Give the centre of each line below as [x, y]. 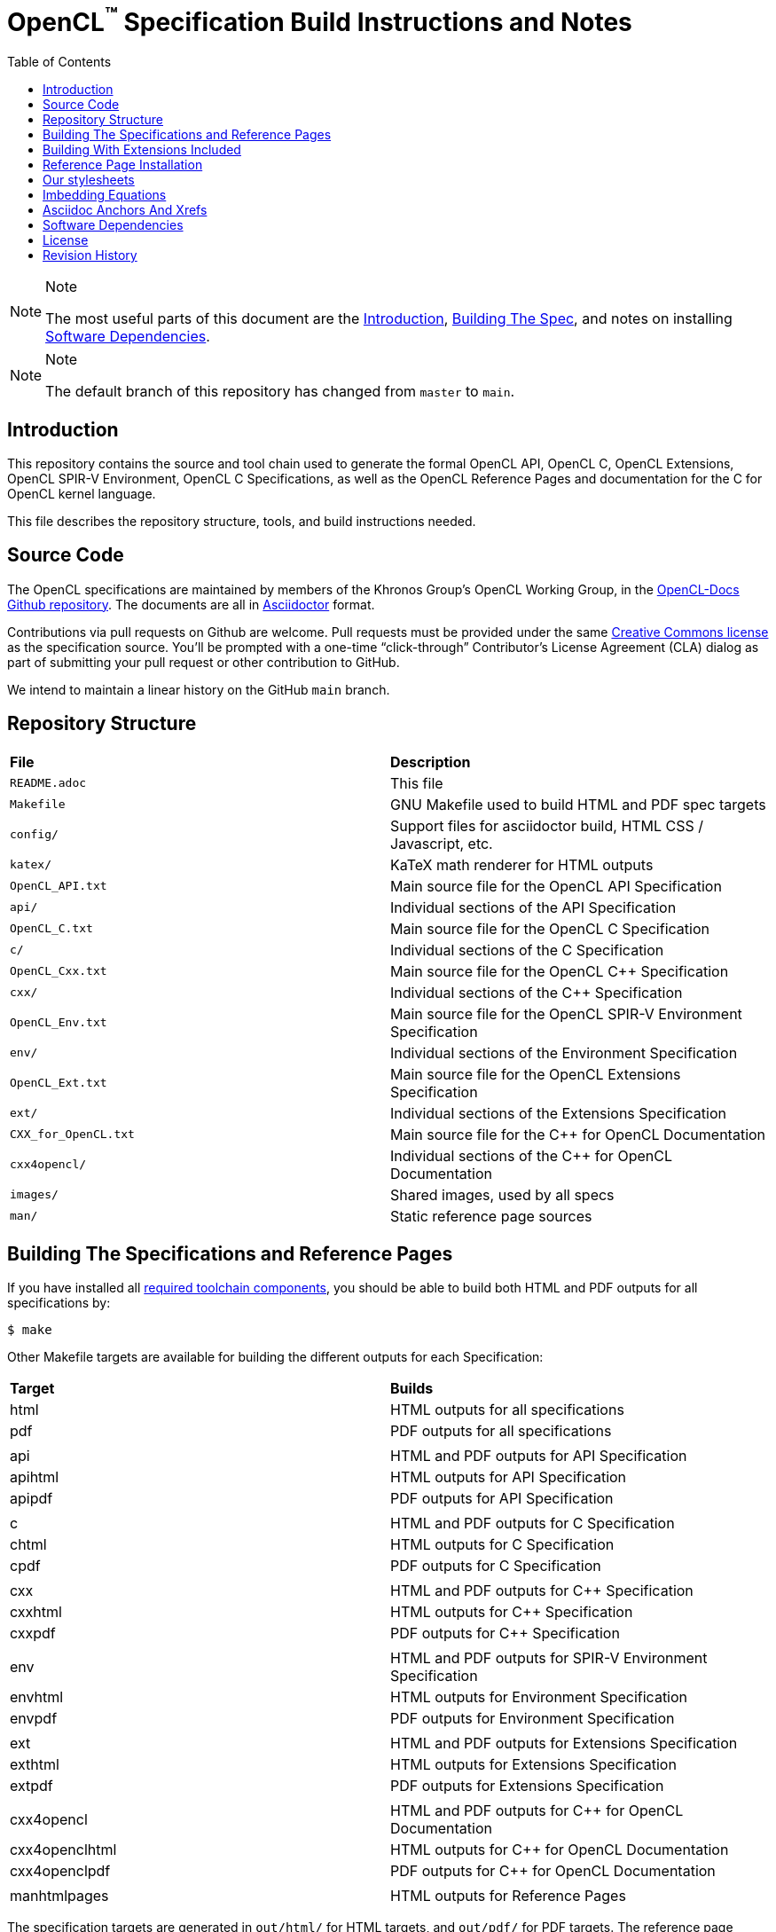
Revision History [90, 255]
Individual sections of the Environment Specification [564, 1052]
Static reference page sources [491, 1216]
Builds [412, 1389]
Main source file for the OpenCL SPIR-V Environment [566, 1013]
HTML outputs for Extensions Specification [533, 1765]
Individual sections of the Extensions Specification [558, 1113]
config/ [34, 835]
